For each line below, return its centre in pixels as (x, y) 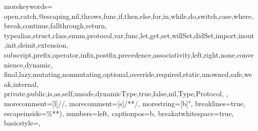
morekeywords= (28, 6)
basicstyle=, (22, 123)
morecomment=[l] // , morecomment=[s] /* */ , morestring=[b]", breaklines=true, (125, 103)
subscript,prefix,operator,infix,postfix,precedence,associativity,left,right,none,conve (129, 54)
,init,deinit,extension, (36, 45)
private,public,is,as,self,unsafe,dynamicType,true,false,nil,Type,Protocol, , (116, 94)
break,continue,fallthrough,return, (56, 26)
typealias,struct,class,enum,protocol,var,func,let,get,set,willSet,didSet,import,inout (129, 35)
